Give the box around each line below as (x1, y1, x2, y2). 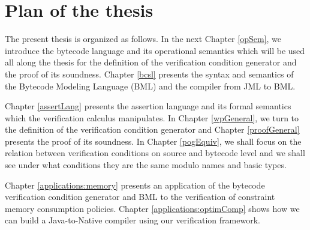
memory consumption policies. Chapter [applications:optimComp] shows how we (5, 202, 300, 214)
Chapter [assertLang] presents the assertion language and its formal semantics (5, 100, 291, 112)
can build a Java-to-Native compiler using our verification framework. (5, 214, 260, 226)
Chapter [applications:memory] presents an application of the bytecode (5, 178, 265, 191)
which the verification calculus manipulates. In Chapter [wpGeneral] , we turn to (5, 111, 299, 124)
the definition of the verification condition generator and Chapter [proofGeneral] (5, 123, 300, 136)
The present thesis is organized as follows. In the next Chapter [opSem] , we (5, 32, 281, 45)
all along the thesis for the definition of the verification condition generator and (5, 56, 297, 68)
